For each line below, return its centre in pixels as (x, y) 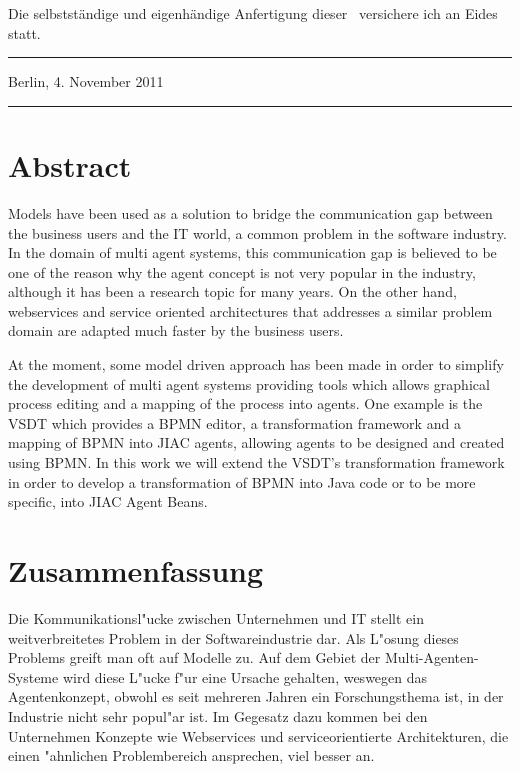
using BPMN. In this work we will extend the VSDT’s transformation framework (256, 462)
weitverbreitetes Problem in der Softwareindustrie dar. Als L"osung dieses (233, 637)
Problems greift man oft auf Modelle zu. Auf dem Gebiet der (194, 657)
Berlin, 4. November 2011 (86, 81)
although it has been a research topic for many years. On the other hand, (232, 291)
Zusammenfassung (136, 570)
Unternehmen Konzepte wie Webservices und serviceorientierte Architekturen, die (258, 735)
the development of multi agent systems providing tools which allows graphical (249, 383)
